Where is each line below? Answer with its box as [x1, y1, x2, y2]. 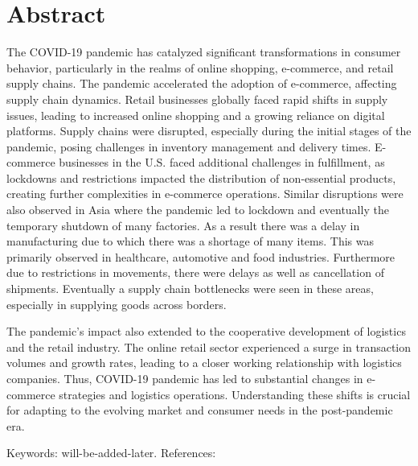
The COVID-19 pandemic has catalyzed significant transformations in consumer [6, 43, 401, 60]
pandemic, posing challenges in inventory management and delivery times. [6, 138, 371, 155]
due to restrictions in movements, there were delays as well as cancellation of [6, 264, 384, 281]
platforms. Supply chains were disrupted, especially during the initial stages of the [6, 122, 412, 139]
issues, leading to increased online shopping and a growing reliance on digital [6, 106, 385, 123]
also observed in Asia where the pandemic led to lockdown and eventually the [6, 201, 389, 218]
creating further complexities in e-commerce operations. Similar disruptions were [6, 185, 404, 202]
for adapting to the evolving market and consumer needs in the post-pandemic [6, 402, 393, 419]
